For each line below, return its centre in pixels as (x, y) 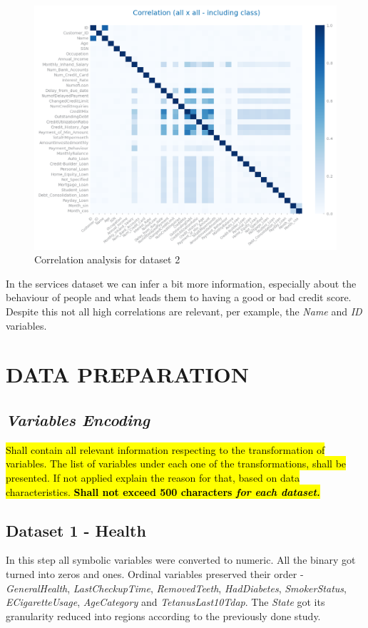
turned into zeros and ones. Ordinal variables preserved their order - (155, 573)
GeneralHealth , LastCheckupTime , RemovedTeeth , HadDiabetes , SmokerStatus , (176, 588)
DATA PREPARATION (128, 374)
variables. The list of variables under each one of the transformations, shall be (176, 464)
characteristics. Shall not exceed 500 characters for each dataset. (163, 491)
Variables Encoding (78, 419)
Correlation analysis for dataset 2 (107, 259)
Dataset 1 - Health (76, 530)
